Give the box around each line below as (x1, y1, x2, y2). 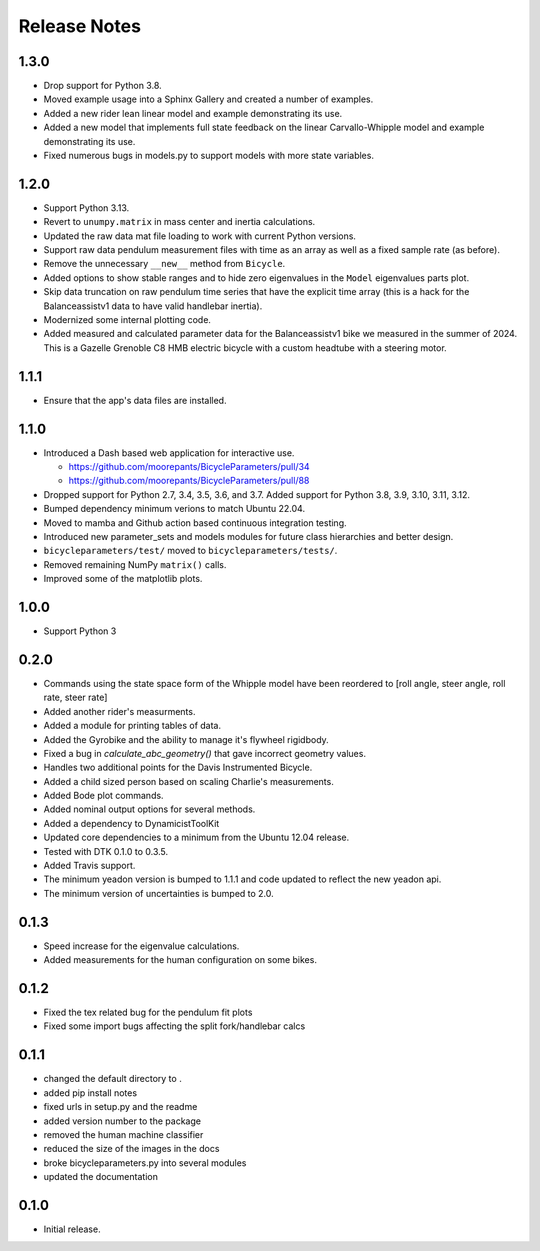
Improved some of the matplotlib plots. (43, 573, 203, 585)
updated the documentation (43, 1171, 159, 1183)
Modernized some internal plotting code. (43, 314, 212, 326)
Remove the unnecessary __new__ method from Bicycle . (43, 258, 286, 270)
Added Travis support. (43, 860, 136, 872)
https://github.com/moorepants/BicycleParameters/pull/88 (68, 475, 310, 487)
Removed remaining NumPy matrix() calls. (43, 558, 227, 570)
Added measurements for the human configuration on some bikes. (43, 954, 317, 966)
